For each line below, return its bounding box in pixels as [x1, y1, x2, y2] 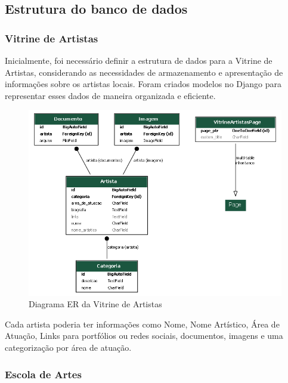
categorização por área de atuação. [5, 341, 132, 353]
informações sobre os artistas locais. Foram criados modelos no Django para [5, 78, 282, 90]
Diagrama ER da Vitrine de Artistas [29, 298, 162, 310]
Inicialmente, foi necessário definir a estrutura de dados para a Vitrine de [5, 54, 272, 66]
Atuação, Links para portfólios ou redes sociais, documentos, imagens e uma [5, 329, 283, 342]
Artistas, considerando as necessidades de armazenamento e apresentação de [5, 66, 283, 78]
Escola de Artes [5, 366, 82, 381]
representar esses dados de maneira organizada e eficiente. [5, 89, 216, 101]
